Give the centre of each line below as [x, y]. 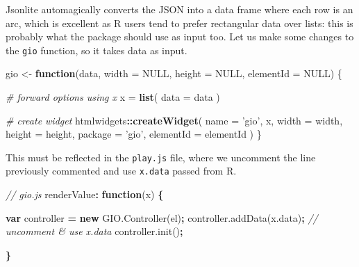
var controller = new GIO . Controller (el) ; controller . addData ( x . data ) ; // [162, 217]
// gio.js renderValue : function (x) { [85, 194]
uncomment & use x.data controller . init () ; [94, 231]
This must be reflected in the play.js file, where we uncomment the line [161, 157]
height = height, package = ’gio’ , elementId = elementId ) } [134, 134]
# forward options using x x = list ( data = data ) [113, 97]
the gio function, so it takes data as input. [97, 50]
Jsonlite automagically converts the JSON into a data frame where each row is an [179, 9]
